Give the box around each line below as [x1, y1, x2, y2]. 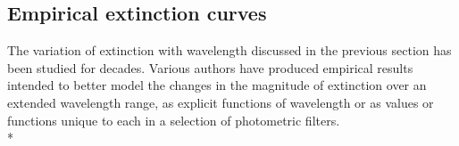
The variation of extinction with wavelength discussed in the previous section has [7, 41, 452, 60]
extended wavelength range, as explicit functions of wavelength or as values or [7, 93, 434, 111]
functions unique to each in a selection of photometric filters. [7, 110, 340, 129]
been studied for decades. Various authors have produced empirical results [7, 58, 413, 77]
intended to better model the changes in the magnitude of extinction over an [7, 76, 427, 94]
